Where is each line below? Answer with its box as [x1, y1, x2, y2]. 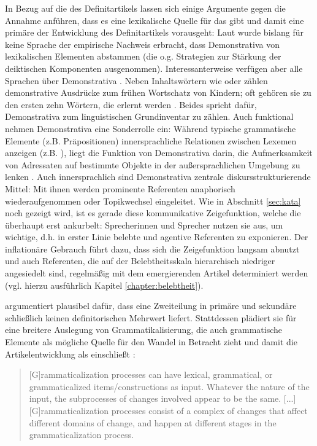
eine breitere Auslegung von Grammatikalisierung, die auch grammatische [5, 323, 283, 336]
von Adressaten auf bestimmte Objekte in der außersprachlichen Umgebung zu [5, 158, 300, 171]
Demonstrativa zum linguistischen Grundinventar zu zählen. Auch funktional [5, 110, 294, 123]
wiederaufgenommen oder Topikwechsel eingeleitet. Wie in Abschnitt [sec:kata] [5, 194, 301, 207]
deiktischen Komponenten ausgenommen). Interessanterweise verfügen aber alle [5, 61, 303, 74]
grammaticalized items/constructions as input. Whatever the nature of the [29, 380, 310, 393]
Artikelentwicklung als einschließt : [5, 347, 136, 360]
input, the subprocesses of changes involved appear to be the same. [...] [29, 392, 296, 405]
